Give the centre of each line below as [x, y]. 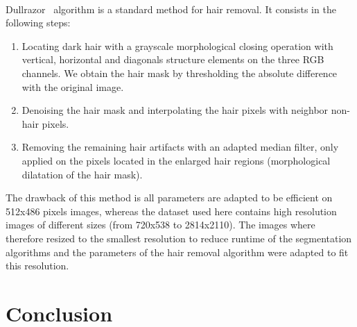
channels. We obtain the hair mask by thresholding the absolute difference [180, 73]
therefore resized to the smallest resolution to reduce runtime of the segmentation [179, 238]
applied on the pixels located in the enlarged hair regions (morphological [176, 160]
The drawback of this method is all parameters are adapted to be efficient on [169, 198]
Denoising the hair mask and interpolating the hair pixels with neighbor [175, 110]
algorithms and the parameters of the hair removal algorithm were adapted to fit [177, 252]
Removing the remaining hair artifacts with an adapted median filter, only [180, 147]
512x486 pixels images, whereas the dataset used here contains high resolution [171, 211]
